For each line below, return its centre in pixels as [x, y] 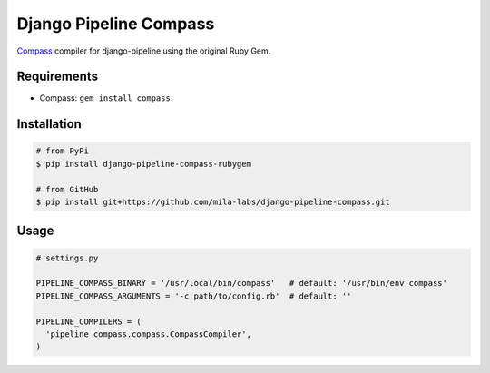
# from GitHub [67, 189]
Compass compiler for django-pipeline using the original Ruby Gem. [144, 51]
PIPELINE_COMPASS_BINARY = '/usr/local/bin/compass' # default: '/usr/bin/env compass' [242, 283]
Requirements [58, 77]
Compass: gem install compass [105, 98]
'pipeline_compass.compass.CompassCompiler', [148, 334]
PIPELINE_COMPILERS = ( [89, 321]
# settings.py [67, 258]
